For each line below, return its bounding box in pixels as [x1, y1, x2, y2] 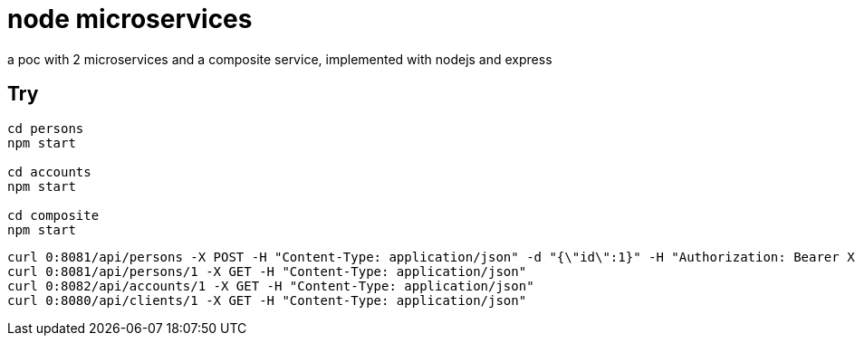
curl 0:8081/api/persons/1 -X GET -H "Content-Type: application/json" [7, 263, 527, 279]
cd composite [7, 207, 100, 223]
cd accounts [7, 164, 91, 179]
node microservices [7, 4, 253, 34]
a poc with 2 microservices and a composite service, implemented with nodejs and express [7, 51, 552, 67]
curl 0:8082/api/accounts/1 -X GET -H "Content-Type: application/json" [7, 278, 534, 293]
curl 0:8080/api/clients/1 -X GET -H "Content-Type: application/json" [7, 292, 527, 308]
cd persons [7, 120, 84, 136]
